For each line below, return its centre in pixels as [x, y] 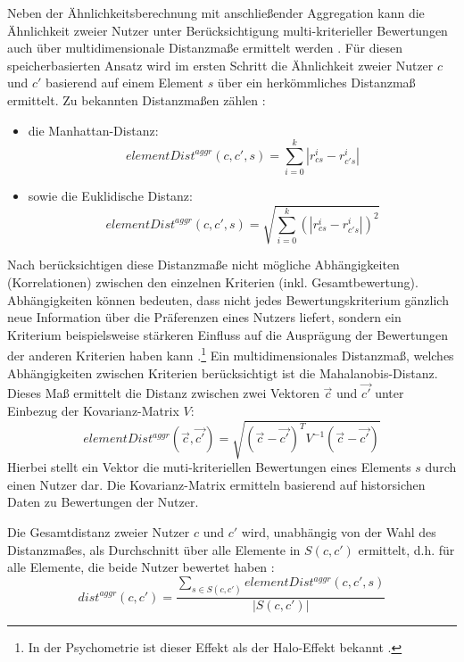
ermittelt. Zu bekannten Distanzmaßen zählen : [137, 99]
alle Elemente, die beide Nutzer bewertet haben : [141, 567]
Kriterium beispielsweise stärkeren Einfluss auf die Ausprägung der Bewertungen [228, 334]
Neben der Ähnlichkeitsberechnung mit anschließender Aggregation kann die [216, 12]
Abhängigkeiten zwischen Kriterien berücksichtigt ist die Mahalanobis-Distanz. [223, 372]
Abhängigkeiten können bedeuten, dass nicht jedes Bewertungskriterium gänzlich [228, 299]
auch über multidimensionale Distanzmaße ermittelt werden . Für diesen [205, 48]
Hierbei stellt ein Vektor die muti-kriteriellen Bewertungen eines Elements [209, 467]
